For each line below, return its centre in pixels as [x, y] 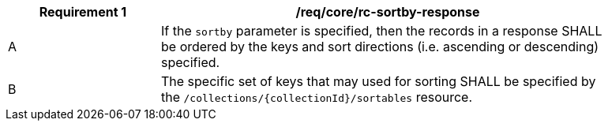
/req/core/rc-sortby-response [388, 12]
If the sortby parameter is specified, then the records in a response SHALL [382, 31]
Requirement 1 [83, 12]
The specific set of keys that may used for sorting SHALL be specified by [379, 81]
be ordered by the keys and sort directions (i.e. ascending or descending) [380, 47]
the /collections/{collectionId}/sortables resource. [317, 97]
